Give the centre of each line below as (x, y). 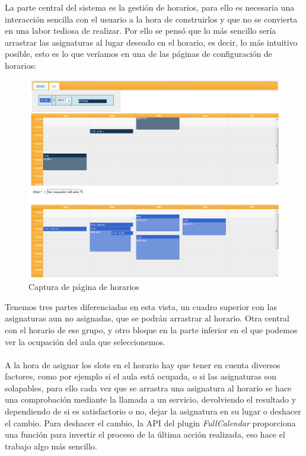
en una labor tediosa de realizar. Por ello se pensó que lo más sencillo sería (141, 31)
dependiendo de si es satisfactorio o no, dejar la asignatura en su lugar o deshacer (153, 411)
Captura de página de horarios (84, 287)
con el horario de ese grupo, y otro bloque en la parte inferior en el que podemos (151, 329)
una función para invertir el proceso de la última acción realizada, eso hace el (145, 434)
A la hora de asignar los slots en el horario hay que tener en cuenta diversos (143, 364)
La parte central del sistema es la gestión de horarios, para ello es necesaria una (150, 7)
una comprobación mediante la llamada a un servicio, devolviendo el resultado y (151, 399)
